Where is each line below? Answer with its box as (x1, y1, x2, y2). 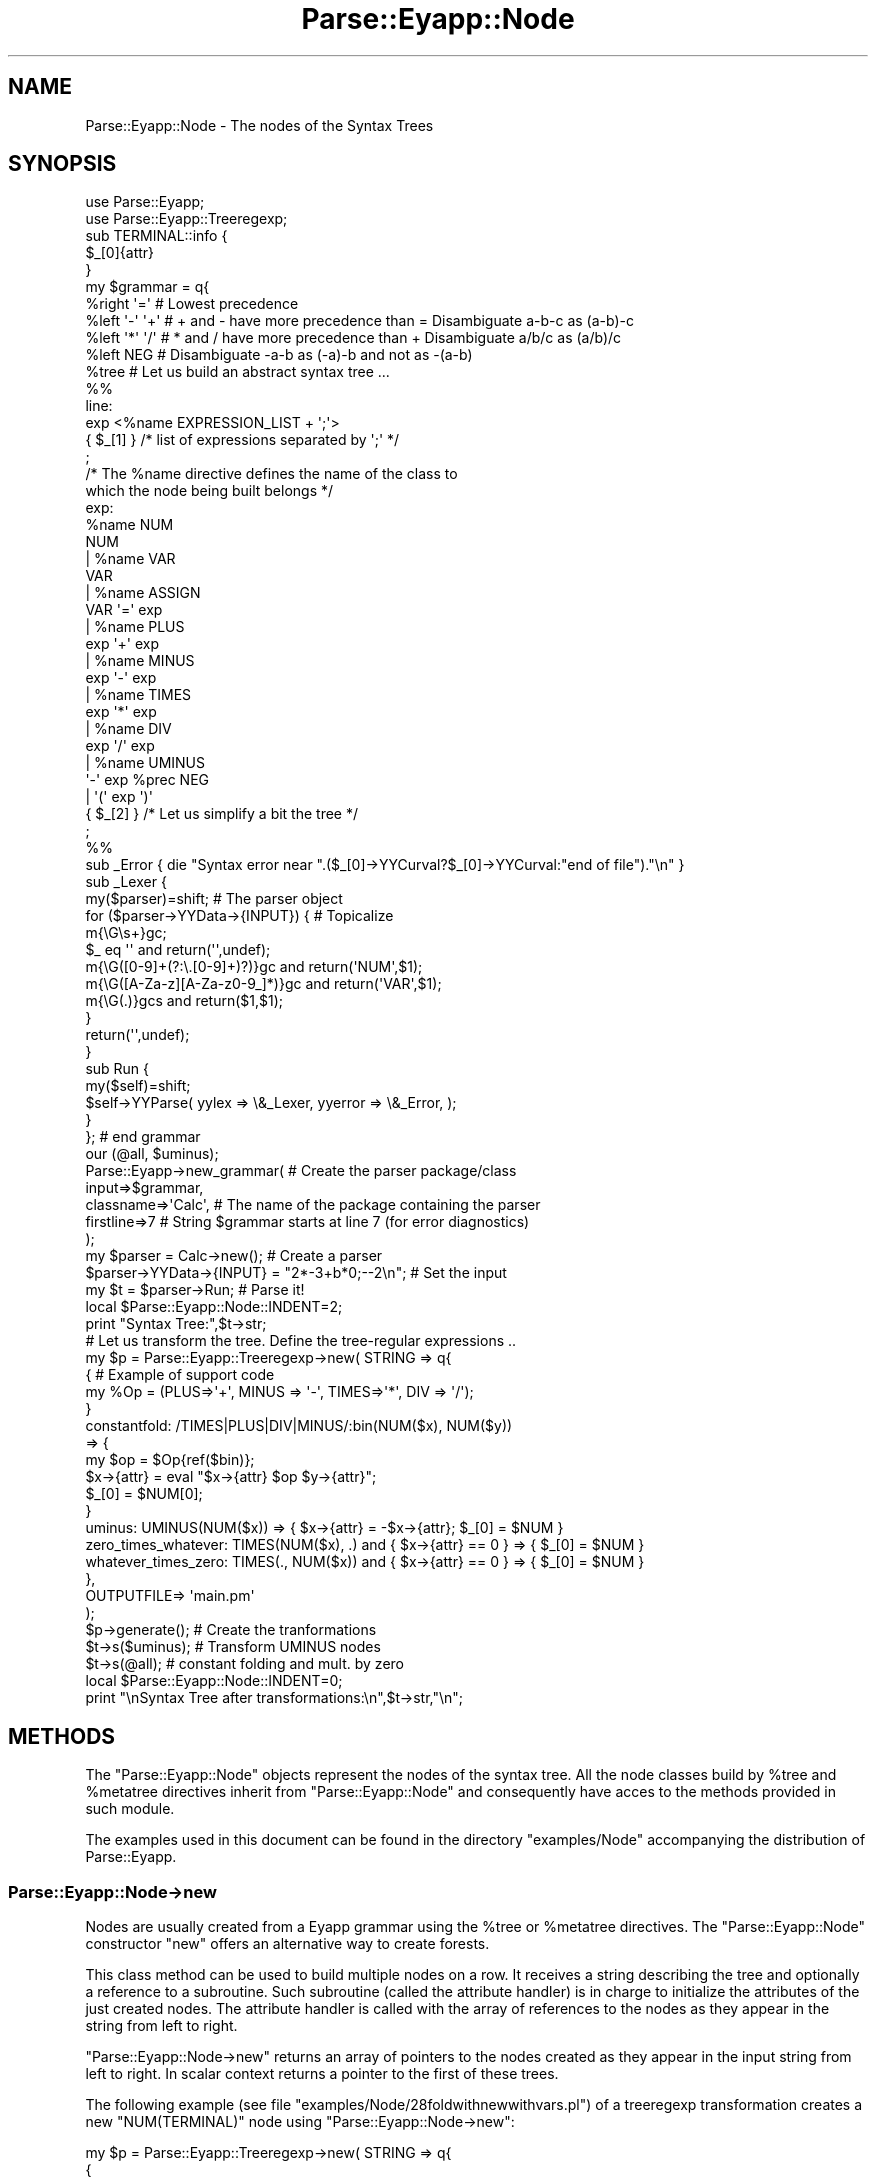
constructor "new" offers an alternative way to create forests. (85, 1935, 490, 1953)
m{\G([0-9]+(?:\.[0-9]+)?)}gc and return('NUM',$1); (85, 958, 423, 976)
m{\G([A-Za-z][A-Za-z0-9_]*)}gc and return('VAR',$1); (85, 975, 442, 993)
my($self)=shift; (85, 1077, 191, 1095)
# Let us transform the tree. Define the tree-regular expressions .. (85, 1332, 517, 1350)
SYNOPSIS (8, 151, 117, 177)
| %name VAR (85, 550, 176, 568)
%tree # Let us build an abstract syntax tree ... (85, 363, 390, 381)
